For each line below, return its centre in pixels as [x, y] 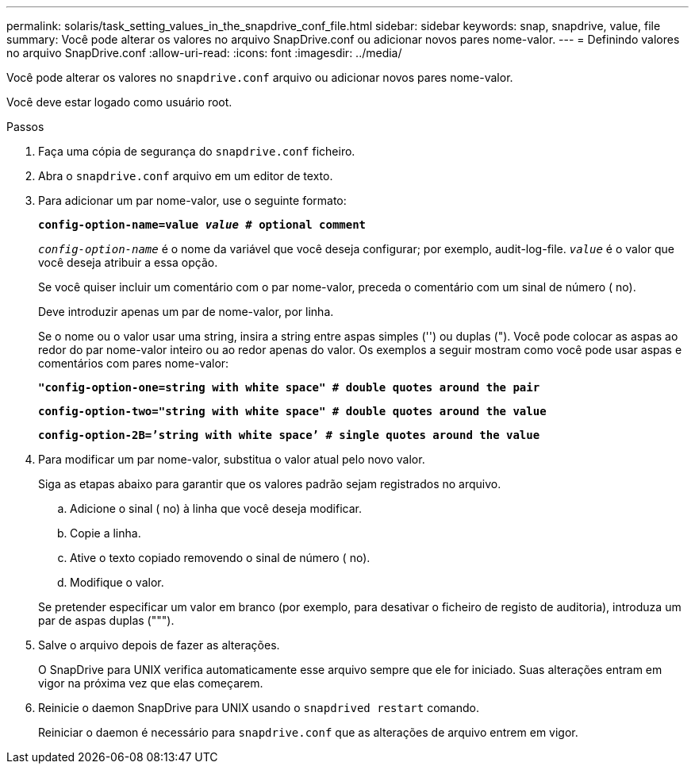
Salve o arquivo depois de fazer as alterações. [159, 645]
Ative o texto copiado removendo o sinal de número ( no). [220, 558]
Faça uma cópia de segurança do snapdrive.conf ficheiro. [197, 151]
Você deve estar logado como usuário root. [119, 102]
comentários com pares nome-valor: [134, 363]
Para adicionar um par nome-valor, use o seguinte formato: [192, 200]
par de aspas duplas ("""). [106, 620]
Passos [25, 127]
